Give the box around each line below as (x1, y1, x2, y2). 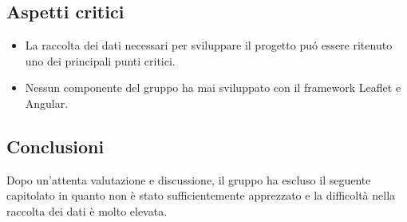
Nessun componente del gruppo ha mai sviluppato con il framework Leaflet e (25, 79, 401, 96)
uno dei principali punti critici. (25, 52, 176, 69)
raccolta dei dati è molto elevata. (6, 202, 168, 219)
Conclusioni (6, 133, 105, 158)
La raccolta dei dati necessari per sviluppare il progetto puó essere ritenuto (25, 37, 393, 54)
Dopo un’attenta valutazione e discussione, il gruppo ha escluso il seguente (6, 171, 371, 188)
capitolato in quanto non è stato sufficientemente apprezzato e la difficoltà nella (6, 187, 396, 204)
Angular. (25, 94, 69, 111)
